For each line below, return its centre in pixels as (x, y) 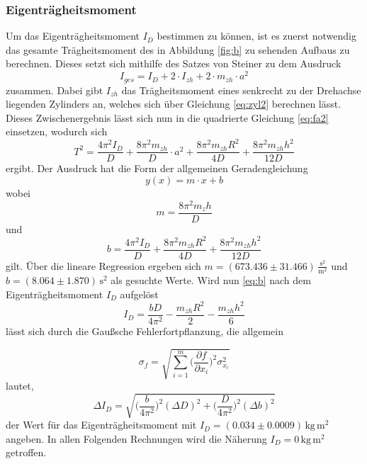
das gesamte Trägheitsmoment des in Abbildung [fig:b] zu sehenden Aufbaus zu (178, 49)
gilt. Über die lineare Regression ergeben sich (103, 265)
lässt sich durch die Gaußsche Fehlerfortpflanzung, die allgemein (145, 330)
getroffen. (26, 452)
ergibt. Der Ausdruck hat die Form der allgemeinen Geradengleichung (157, 168)
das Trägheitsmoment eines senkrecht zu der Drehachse (241, 90)
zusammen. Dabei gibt (55, 90)
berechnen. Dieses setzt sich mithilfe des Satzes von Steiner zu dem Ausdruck (174, 63)
